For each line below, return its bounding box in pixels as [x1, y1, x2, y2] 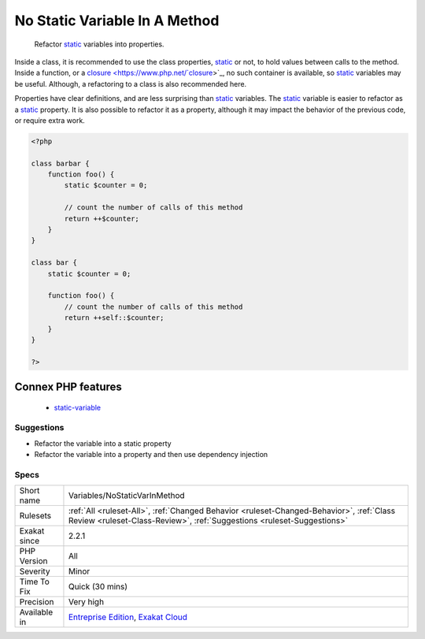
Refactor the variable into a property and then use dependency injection [34, 450, 268, 459]
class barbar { [31, 158, 90, 168]
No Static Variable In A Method [14, 12, 220, 29]
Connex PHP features [14, 381, 122, 394]
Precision [19, 596, 54, 607]
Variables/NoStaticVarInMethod [68, 490, 185, 501]
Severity [19, 566, 50, 577]
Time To [19, 576, 50, 587]
